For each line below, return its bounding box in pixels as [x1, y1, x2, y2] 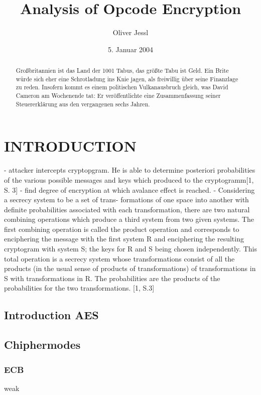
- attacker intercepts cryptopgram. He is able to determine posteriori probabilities [4, 165, 255, 175]
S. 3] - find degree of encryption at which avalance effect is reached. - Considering [4, 184, 255, 195]
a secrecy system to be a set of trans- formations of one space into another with [4, 194, 249, 205]
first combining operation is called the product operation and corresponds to [4, 223, 239, 234]
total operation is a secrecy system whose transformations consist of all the [4, 253, 235, 264]
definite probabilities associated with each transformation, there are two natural [4, 204, 250, 214]
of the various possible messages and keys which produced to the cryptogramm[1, [4, 174, 254, 185]
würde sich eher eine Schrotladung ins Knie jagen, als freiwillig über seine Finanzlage [16, 74, 238, 83]
